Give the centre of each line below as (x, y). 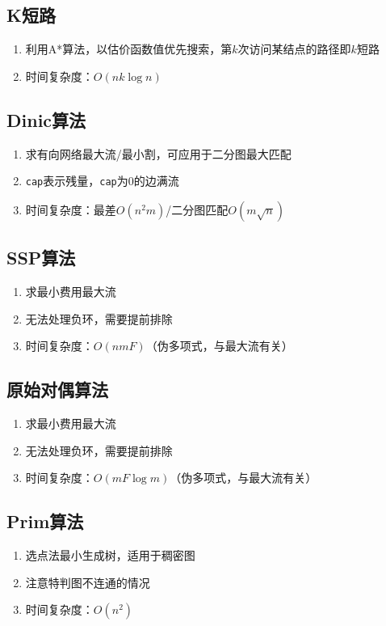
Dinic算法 (46, 119)
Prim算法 (45, 521)
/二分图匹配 (197, 209)
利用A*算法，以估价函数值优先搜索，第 (129, 49)
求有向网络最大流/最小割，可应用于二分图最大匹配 (158, 153)
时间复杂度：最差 (71, 209)
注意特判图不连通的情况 (88, 582)
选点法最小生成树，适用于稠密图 (110, 555)
